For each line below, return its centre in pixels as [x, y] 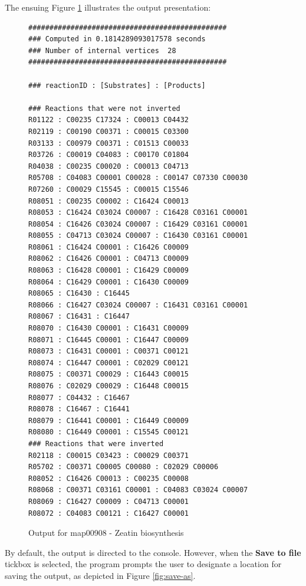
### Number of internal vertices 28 [102, 50]
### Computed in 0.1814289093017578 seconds [117, 39]
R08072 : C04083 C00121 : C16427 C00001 [109, 513]
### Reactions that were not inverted [104, 108]
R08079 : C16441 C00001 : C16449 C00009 [109, 420]
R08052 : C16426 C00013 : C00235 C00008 [109, 478]
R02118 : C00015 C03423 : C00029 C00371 [109, 455]
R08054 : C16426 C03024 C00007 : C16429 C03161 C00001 [138, 224]
